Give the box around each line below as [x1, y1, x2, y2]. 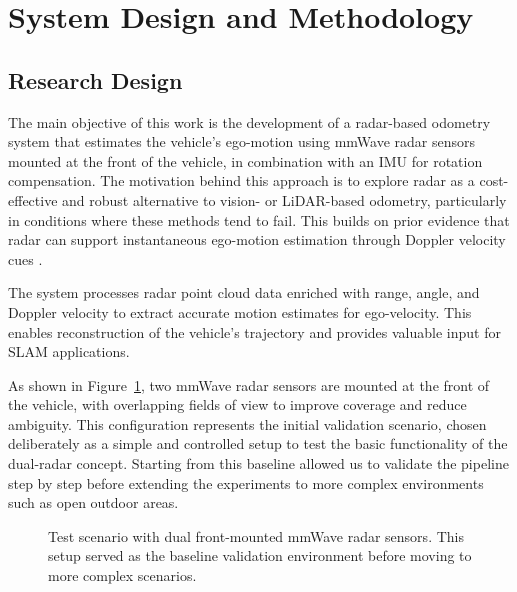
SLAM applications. [8, 341, 130, 362]
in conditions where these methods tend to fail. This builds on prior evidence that [8, 209, 510, 230]
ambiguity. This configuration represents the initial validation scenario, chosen [8, 413, 487, 434]
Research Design [8, 64, 183, 95]
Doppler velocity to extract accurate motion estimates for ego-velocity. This [8, 301, 472, 322]
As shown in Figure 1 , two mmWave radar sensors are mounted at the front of [8, 374, 490, 395]
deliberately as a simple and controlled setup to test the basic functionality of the [8, 433, 508, 454]
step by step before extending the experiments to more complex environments [8, 472, 484, 493]
